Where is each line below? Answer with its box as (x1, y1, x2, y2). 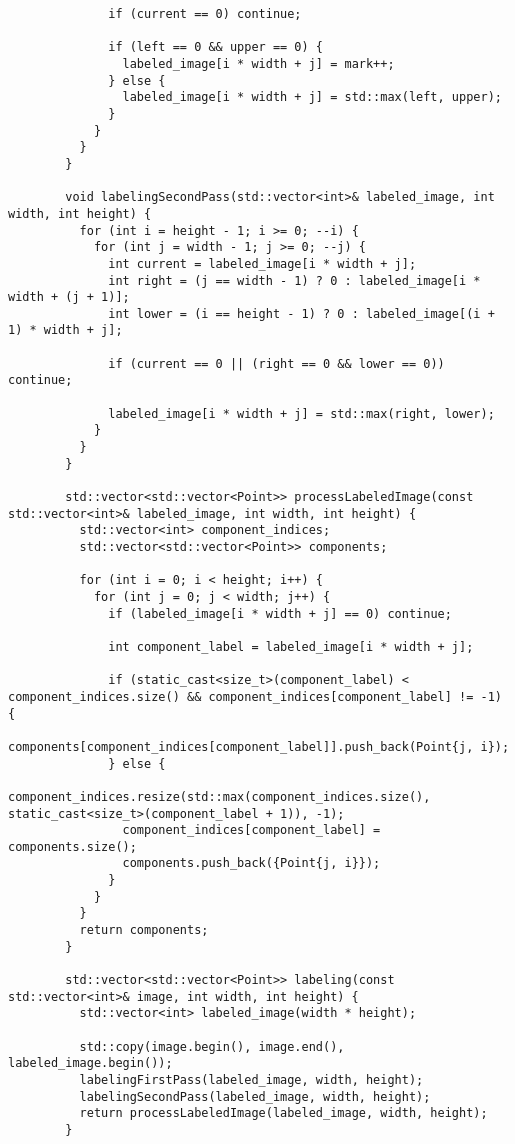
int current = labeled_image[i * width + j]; (108, 256, 417, 271)
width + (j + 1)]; (8, 290, 130, 305)
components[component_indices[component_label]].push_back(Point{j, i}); (8, 739, 510, 754)
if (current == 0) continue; (108, 7, 302, 21)
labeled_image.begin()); (8, 1056, 173, 1071)
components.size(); (8, 839, 137, 854)
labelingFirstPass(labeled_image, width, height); (79, 1073, 424, 1087)
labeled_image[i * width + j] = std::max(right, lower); (108, 406, 495, 421)
